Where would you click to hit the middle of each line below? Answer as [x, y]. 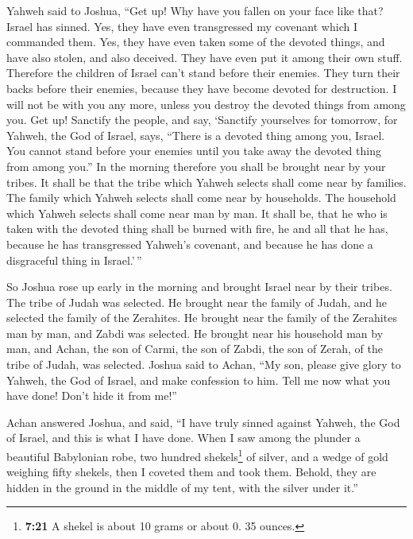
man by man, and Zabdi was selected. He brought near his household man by [195, 333]
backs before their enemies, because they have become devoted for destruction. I [202, 88]
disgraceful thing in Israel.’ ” [74, 260]
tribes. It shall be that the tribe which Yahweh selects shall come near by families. [206, 182]
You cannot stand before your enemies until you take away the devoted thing [194, 151]
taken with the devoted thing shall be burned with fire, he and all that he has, [197, 229]
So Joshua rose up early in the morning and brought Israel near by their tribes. [199, 287]
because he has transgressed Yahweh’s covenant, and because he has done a [190, 244]
